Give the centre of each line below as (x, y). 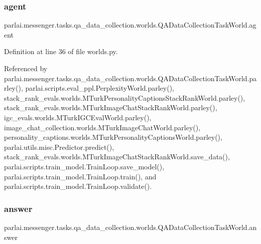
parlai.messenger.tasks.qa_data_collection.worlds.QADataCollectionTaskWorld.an (130, 227)
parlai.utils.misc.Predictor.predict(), (59, 147)
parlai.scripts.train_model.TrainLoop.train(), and (80, 176)
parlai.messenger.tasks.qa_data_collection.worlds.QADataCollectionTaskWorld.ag (130, 25)
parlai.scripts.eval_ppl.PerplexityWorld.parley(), (100, 88)
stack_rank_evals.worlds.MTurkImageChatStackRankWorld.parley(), (111, 107)
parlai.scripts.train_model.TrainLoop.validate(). (78, 186)
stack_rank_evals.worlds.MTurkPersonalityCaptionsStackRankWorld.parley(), (125, 97)
